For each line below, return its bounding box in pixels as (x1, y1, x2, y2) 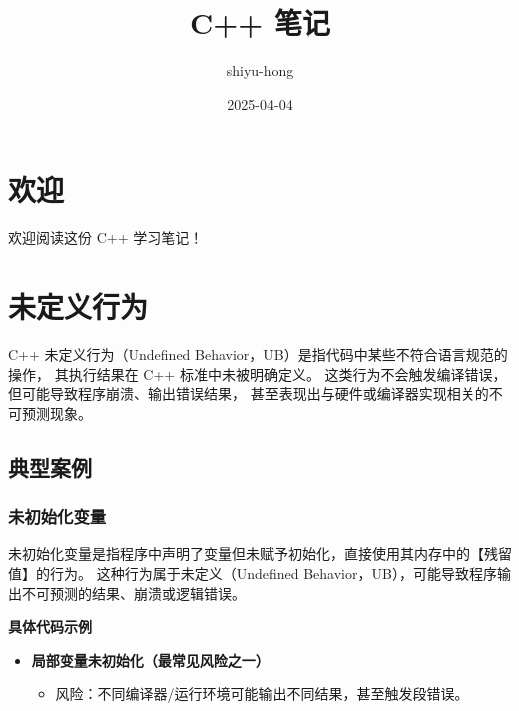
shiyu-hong (226, 60, 294, 81)
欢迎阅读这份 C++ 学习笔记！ (8, 227, 204, 248)
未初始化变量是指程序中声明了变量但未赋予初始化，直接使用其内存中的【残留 (8, 543, 512, 564)
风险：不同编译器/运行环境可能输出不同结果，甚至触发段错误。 (55, 683, 469, 704)
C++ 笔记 (189, 2, 331, 43)
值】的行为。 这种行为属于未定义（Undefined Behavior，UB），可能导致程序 (8, 562, 497, 583)
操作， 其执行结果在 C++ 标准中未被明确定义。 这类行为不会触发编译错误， (8, 363, 507, 384)
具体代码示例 (8, 616, 92, 637)
